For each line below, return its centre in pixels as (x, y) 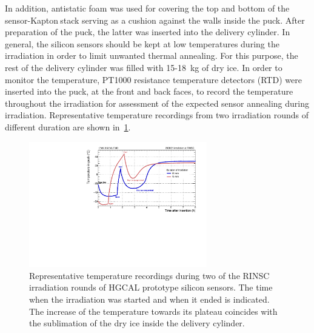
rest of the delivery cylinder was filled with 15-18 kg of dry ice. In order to (144, 67)
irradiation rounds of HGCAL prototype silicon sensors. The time (151, 287)
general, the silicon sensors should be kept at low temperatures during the (142, 43)
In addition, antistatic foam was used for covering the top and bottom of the (147, 8)
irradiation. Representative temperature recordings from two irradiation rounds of (157, 115)
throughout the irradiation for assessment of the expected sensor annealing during (157, 103)
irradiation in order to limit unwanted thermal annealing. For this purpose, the (152, 55)
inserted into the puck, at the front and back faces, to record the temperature (149, 91)
